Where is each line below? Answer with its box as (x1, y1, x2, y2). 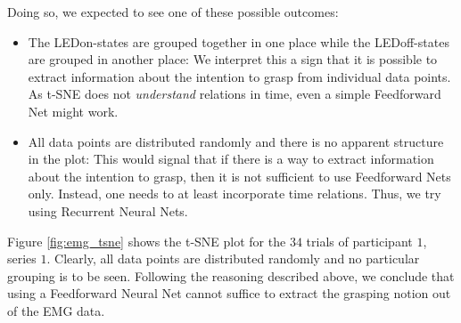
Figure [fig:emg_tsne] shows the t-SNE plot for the (7, 231, 286, 250)
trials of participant (306, 231, 413, 250)
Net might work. (28, 101, 119, 120)
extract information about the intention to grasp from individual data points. (28, 67, 451, 85)
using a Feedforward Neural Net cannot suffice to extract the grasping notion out (7, 284, 451, 303)
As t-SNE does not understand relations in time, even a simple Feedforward (28, 85, 441, 103)
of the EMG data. (7, 301, 105, 319)
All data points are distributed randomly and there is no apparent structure (28, 132, 444, 150)
